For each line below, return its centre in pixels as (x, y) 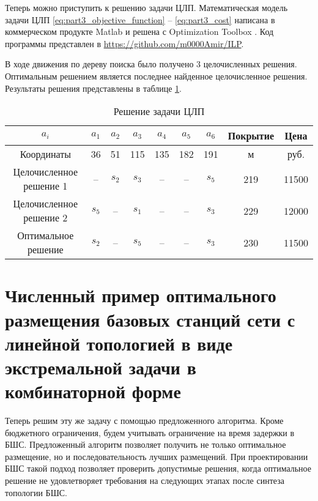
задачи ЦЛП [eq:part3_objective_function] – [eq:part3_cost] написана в (140, 19)
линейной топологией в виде (119, 343)
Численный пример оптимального (141, 295)
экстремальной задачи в (101, 367)
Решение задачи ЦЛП (159, 111)
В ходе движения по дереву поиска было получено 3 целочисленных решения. (151, 64)
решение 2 (46, 218)
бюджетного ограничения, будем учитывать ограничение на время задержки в (150, 432)
